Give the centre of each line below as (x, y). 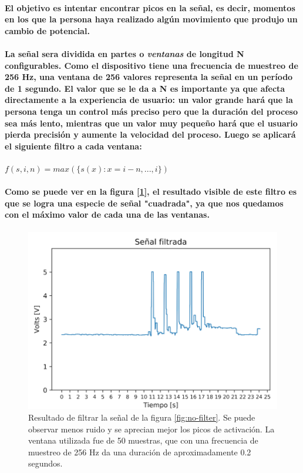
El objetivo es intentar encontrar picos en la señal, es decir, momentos (150, 7)
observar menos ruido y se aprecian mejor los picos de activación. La (151, 429)
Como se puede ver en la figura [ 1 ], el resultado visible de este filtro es (151, 191)
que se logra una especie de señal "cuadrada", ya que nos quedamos (144, 203)
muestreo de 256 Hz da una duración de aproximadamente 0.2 (140, 452)
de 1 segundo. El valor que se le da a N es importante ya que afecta (145, 88)
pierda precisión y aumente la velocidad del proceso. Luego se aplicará (150, 134)
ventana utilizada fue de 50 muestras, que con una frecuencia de (143, 440)
